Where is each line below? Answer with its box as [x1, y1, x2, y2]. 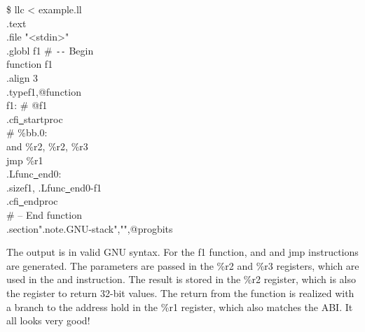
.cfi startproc [6, 111, 63, 126]
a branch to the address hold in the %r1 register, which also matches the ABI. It [6, 299, 353, 314]
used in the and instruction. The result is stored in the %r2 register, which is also [6, 272, 356, 287]
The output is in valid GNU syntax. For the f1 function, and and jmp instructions [6, 245, 359, 259]
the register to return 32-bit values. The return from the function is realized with [6, 285, 354, 300]
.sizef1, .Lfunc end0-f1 [6, 180, 102, 194]
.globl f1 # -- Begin [6, 43, 94, 57]
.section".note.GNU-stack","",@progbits [6, 221, 173, 236]
